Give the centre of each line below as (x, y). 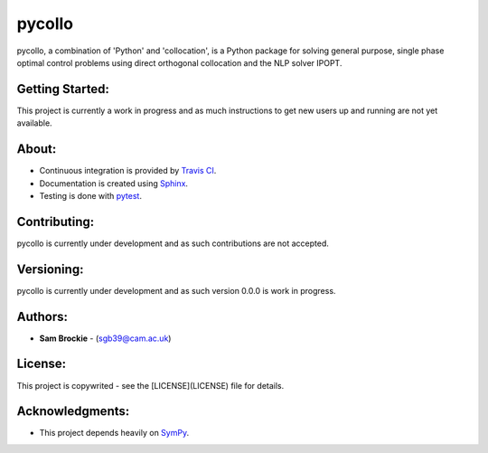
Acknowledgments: (73, 411)
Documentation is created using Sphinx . (114, 183)
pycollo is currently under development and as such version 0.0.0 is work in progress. (176, 290)
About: (37, 149)
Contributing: (56, 222)
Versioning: (50, 269)
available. (35, 123)
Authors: (42, 316)
